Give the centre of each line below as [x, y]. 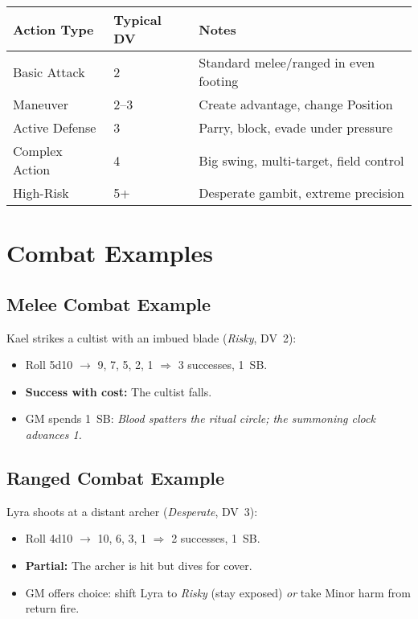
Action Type [53, 29]
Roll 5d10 [49, 365]
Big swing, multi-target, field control [301, 160]
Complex [38, 151]
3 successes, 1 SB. [223, 365]
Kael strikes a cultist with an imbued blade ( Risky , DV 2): [152, 337]
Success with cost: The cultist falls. [119, 391]
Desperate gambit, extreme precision [301, 193]
